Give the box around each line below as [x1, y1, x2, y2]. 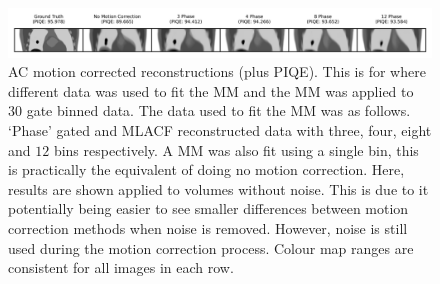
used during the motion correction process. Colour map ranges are [8, 237, 414, 258]
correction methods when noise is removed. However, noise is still [8, 218, 408, 239]
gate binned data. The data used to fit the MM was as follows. [26, 100, 411, 121]
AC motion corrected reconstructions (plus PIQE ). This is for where [8, 61, 426, 82]
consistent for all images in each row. [8, 257, 234, 278]
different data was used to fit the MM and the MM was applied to [8, 80, 414, 101]
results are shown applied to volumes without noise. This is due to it [8, 178, 429, 199]
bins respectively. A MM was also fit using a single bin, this [53, 139, 419, 160]
